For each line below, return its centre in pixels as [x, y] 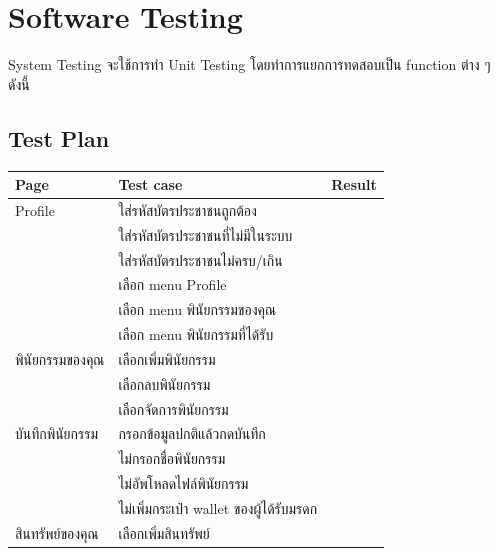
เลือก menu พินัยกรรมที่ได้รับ [196, 334]
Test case [150, 184]
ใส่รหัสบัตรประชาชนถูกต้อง [187, 209]
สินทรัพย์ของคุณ [57, 532]
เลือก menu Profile [172, 284]
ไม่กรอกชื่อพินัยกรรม [172, 458]
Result [354, 184]
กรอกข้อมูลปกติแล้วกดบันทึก [192, 433]
